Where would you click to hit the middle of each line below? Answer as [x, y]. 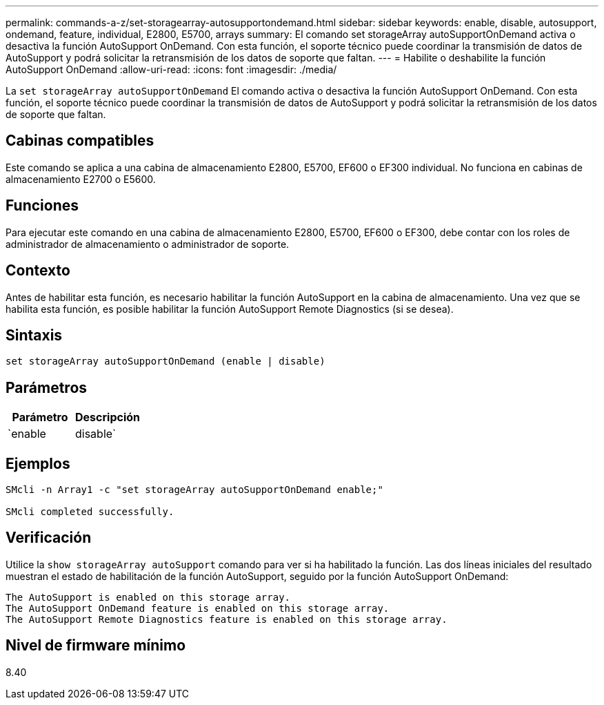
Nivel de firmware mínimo [96, 646]
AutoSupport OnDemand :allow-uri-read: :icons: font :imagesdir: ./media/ [171, 69]
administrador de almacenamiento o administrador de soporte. [148, 244]
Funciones [42, 206]
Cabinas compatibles [80, 141]
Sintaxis [34, 335]
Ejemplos [38, 463]
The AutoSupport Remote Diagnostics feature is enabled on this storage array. [226, 619]
